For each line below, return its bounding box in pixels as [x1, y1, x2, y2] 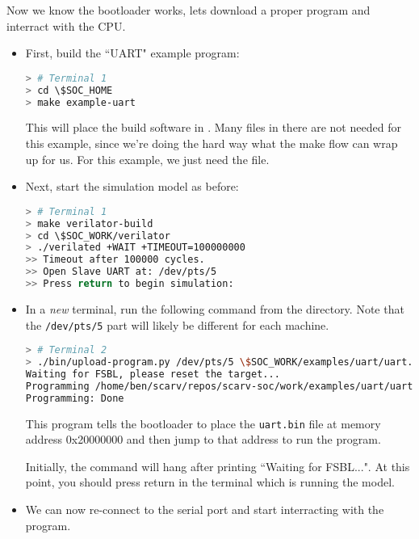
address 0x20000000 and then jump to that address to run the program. [25, 431, 381, 448]
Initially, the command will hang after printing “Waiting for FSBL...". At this [25, 457, 410, 474]
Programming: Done [25, 392, 124, 404]
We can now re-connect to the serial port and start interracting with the [25, 500, 384, 517]
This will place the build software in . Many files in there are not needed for [25, 119, 401, 136]
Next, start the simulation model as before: [25, 178, 239, 195]
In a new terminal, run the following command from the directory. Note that [25, 300, 404, 317]
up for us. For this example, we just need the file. [25, 150, 270, 167]
